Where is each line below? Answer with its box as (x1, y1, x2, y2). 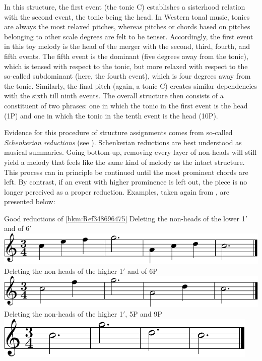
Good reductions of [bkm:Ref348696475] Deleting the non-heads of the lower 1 (4, 213, 245, 223)
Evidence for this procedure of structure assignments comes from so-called (4, 127, 233, 138)
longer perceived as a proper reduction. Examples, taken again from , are (4, 186, 230, 197)
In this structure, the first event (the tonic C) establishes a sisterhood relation (4, 2, 245, 12)
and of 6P (127, 265, 158, 276)
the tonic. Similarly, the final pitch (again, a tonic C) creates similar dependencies (4, 80, 257, 91)
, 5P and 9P (125, 309, 162, 319)
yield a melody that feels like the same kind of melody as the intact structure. (4, 156, 245, 167)
